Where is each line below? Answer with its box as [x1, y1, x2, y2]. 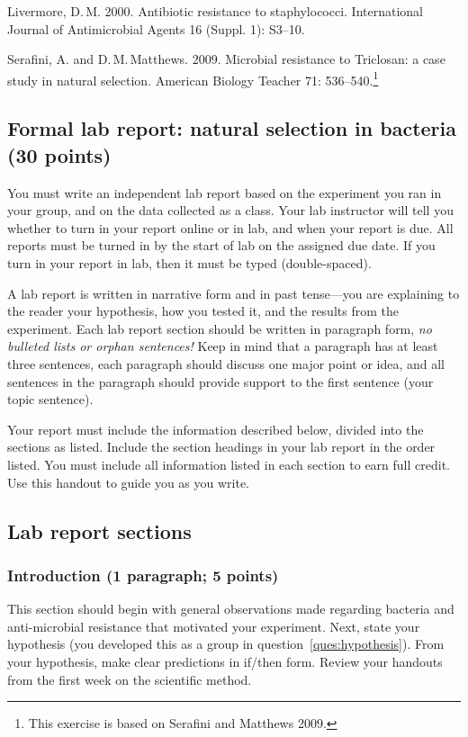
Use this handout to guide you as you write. [7, 472, 249, 491]
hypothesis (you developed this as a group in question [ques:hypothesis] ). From [7, 634, 445, 653]
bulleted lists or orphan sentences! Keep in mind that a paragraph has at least [7, 337, 438, 355]
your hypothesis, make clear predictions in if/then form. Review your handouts [7, 652, 443, 670]
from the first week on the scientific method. [7, 670, 252, 688]
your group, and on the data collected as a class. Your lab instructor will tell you [7, 201, 454, 220]
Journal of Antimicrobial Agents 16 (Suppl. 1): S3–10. [7, 19, 305, 38]
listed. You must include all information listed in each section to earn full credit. [7, 454, 450, 473]
